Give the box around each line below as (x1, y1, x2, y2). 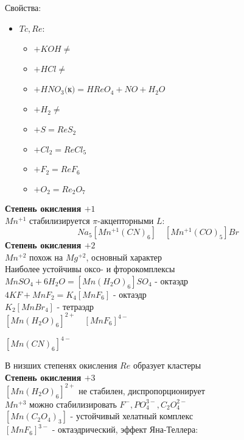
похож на (29, 250, 63, 263)
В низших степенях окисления (5, 359, 117, 372)
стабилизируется (29, 214, 90, 226)
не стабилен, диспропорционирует (78, 384, 205, 397)
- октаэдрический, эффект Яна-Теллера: (52, 423, 198, 436)
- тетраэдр (57, 300, 94, 312)
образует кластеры (133, 359, 201, 372)
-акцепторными (97, 214, 154, 226)
